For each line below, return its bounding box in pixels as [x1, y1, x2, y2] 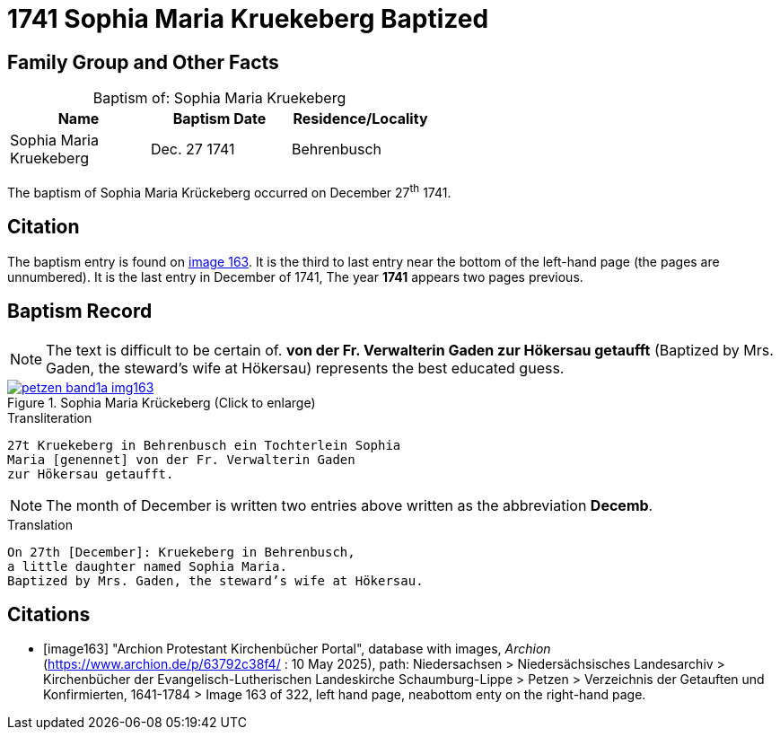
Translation [7, 516, 73, 532]
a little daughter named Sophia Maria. [7, 558, 287, 574]
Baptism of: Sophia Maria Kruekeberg [92, 89, 346, 108]
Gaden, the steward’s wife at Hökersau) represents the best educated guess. [46, 358, 565, 377]
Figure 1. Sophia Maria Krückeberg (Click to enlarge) [7, 394, 316, 410]
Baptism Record [7, 300, 153, 323]
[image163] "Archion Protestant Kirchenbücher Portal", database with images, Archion [43, 641, 551, 657]
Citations [7, 602, 91, 626]
